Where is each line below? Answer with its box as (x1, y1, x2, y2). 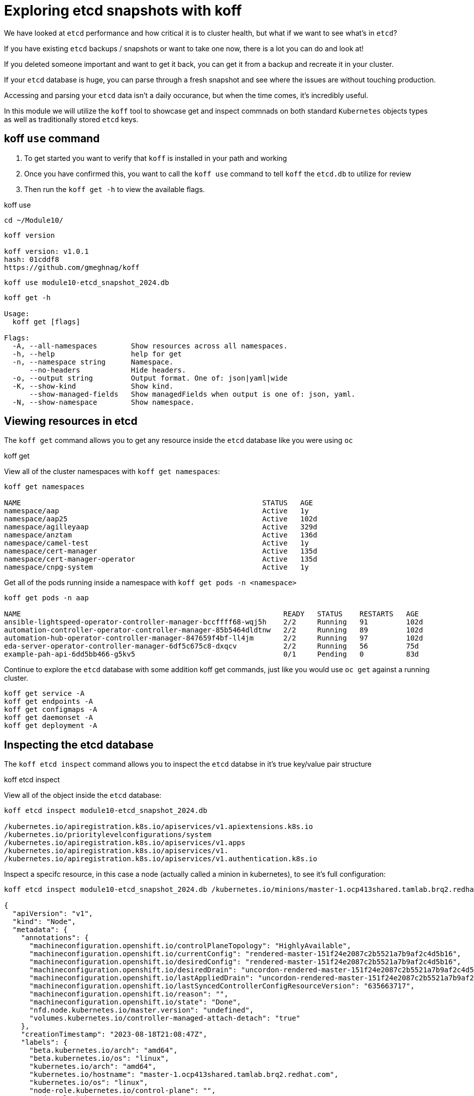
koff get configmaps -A (4, 705, 97, 714)
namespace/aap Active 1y (4, 507, 309, 515)
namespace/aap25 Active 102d (4, 515, 317, 523)
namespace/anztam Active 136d (4, 531, 317, 539)
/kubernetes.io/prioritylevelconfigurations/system (4, 831, 212, 839)
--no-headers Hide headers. (29, 366, 186, 374)
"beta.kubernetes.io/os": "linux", (29, 1054, 169, 1063)
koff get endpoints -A (4, 697, 93, 706)
